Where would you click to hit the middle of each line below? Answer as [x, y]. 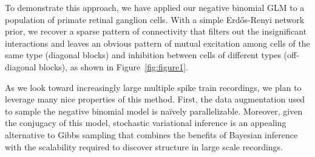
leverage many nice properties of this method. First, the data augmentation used [155, 99]
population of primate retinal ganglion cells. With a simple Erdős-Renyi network [155, 19]
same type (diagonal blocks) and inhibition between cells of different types [143, 55]
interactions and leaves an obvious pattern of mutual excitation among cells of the [157, 43]
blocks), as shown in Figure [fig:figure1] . [113, 66]
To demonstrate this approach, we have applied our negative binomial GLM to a [155, 7]
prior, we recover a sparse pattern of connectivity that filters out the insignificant [156, 31]
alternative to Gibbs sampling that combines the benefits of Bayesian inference [151, 134]
